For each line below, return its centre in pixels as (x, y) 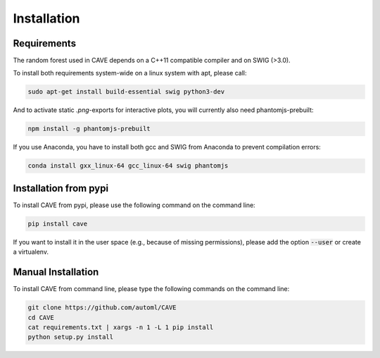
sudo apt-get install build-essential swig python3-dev (126, 92)
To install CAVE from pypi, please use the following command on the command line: (134, 205)
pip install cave (58, 223)
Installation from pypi (61, 188)
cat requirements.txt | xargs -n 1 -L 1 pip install (121, 327)
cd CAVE (41, 317)
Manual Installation (56, 272)
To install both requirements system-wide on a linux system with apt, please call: (130, 73)
